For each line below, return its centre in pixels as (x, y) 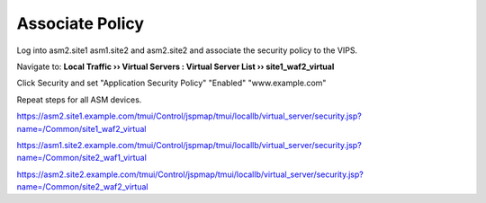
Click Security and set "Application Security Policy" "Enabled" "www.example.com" (171, 83)
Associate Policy (80, 23)
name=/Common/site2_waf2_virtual (82, 187)
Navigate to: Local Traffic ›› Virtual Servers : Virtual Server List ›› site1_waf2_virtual (175, 66)
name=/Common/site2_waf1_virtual (82, 158)
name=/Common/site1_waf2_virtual (81, 128)
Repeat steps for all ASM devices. (79, 100)
